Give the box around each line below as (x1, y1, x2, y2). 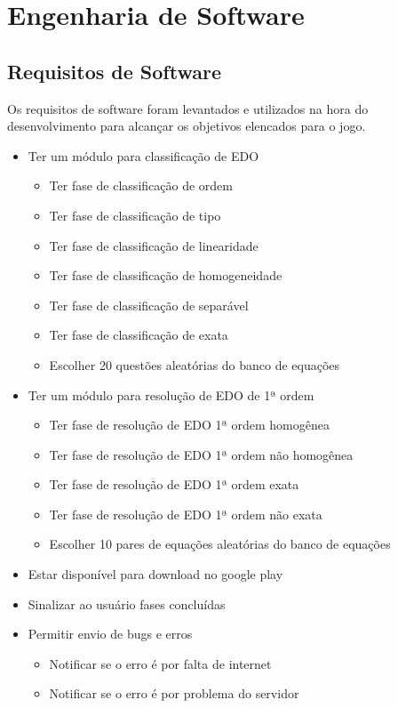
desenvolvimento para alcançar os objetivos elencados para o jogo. (7, 117, 366, 135)
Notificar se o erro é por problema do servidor (49, 684, 299, 703)
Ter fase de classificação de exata (49, 326, 228, 344)
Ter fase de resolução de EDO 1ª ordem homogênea (49, 415, 330, 434)
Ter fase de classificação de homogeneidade (49, 266, 283, 285)
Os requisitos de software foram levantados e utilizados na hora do (7, 99, 369, 117)
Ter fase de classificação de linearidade (49, 236, 259, 254)
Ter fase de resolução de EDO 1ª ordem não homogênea (49, 445, 354, 463)
